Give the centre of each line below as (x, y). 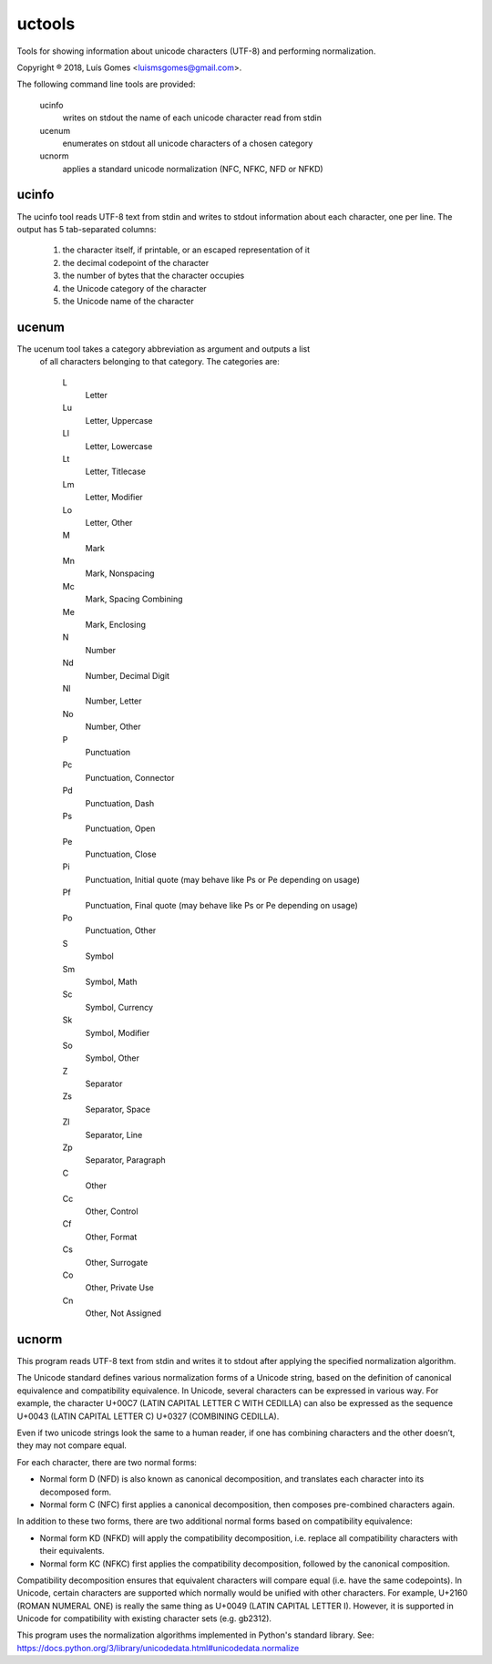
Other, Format (111, 1237)
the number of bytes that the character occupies (154, 276)
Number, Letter (113, 701)
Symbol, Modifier (118, 1032)
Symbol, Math (111, 981)
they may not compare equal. (72, 1445)
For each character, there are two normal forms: (107, 1462)
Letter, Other (109, 522)
